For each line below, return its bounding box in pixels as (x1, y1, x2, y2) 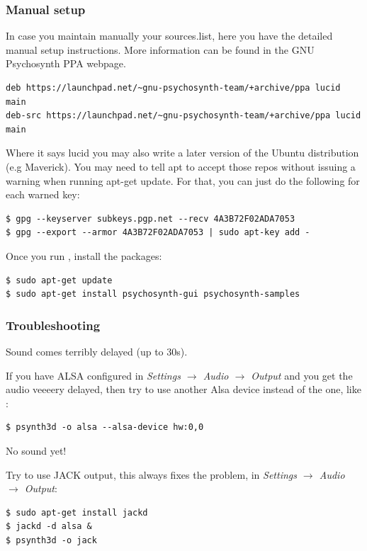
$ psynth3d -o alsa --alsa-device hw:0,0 (6, 422, 204, 433)
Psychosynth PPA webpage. (6, 56, 126, 71)
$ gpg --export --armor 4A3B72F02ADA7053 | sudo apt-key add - (6, 227, 310, 238)
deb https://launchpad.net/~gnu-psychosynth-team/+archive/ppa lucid (6, 83, 341, 93)
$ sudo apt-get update (6, 275, 113, 285)
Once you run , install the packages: (6, 248, 162, 263)
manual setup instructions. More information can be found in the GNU (6, 42, 315, 57)
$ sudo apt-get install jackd (6, 507, 148, 518)
